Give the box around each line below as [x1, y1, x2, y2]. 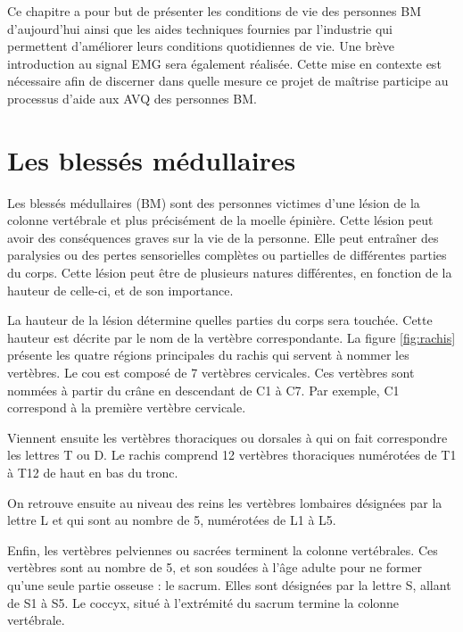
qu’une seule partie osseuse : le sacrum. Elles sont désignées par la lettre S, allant [7, 575, 451, 594]
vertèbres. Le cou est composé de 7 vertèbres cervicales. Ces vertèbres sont [7, 363, 415, 382]
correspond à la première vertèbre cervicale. [7, 398, 246, 417]
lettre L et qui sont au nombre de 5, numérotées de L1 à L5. [7, 511, 336, 529]
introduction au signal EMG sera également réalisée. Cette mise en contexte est [7, 54, 442, 72]
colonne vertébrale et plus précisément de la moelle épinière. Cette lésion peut [7, 211, 434, 229]
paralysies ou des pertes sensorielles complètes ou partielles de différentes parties [7, 245, 447, 264]
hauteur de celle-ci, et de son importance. [7, 280, 234, 299]
